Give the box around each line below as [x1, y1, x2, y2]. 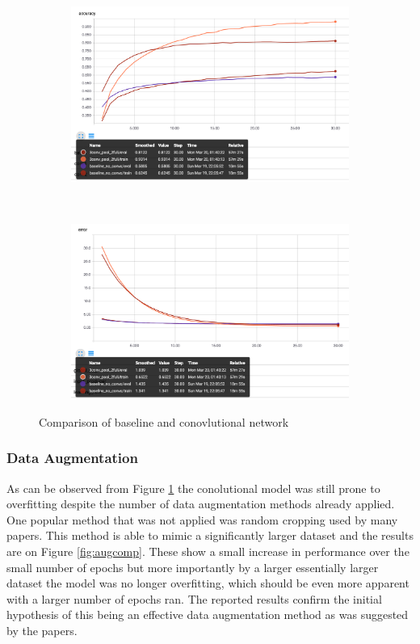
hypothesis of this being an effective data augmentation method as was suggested [6, 606, 409, 623]
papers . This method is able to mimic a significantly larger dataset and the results [6, 527, 414, 544]
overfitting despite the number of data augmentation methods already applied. [6, 495, 395, 512]
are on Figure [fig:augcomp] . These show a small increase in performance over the [6, 542, 409, 559]
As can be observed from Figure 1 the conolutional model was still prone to [6, 479, 380, 496]
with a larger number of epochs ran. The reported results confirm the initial [6, 590, 382, 607]
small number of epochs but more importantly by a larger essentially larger [6, 558, 379, 575]
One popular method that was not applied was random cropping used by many [6, 511, 398, 528]
